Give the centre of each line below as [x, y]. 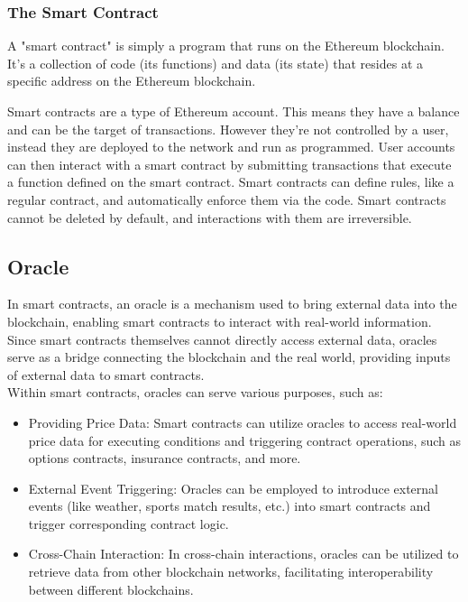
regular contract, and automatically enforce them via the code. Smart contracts [227, 199]
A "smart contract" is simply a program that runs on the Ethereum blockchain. [226, 46]
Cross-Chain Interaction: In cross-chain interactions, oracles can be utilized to [243, 554]
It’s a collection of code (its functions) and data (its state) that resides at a [215, 63]
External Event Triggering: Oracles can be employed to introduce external [233, 488]
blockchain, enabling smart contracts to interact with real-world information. [220, 321]
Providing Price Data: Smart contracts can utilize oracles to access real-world [243, 422]
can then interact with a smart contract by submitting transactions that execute [229, 164]
